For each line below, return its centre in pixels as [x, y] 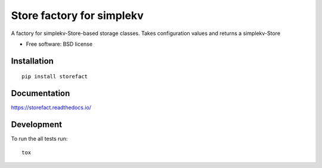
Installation [32, 61]
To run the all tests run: [39, 139]
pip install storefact [55, 77]
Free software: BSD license [59, 44]
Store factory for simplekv [78, 15]
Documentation [41, 93]
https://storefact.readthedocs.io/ [51, 107]
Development [37, 125]
